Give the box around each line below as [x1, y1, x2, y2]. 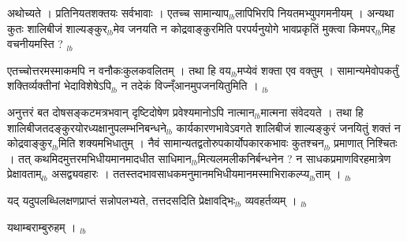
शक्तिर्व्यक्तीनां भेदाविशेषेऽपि [7, 77, 111, 94]
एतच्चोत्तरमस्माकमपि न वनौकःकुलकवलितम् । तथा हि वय [7, 61, 231, 78]
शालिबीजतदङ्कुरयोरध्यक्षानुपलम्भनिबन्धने [7, 119, 166, 135]
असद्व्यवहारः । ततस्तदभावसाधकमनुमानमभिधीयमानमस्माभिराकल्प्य [51, 165, 310, 182]
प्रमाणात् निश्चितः [334, 135, 398, 151]
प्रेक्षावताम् [7, 165, 42, 182]
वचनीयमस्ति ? [7, 35, 63, 52]
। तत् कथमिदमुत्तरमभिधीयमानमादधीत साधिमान [7, 150, 192, 166]
